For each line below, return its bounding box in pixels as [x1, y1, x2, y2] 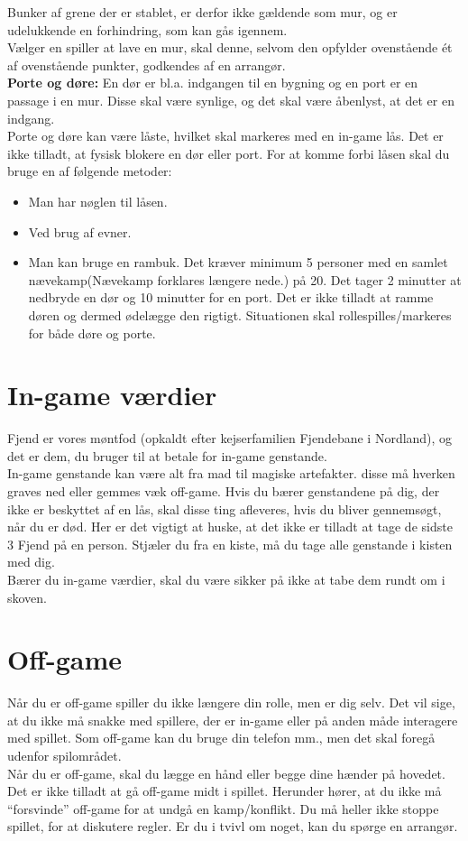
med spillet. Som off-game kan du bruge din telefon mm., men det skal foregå [7, 728, 436, 747]
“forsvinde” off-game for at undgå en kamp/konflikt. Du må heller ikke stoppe [7, 799, 439, 818]
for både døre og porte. [28, 323, 156, 342]
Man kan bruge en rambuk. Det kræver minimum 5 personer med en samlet [28, 253, 448, 272]
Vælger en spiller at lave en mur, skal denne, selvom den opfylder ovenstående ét [7, 38, 453, 57]
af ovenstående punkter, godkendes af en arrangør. [7, 55, 286, 74]
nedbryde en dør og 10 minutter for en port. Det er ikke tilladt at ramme [28, 288, 434, 307]
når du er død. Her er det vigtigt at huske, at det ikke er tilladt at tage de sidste [7, 517, 453, 536]
